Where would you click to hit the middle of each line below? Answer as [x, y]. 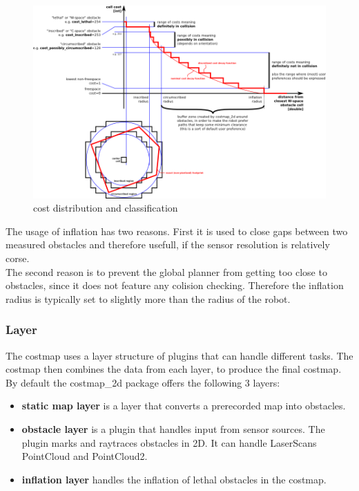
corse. [18, 258]
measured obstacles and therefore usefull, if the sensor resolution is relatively [168, 244]
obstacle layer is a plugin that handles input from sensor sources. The [173, 428]
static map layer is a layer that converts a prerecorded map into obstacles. [184, 406]
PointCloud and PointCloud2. [85, 456]
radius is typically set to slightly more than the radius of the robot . [148, 298]
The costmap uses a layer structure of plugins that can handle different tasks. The [179, 355]
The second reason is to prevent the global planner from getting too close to [166, 271]
